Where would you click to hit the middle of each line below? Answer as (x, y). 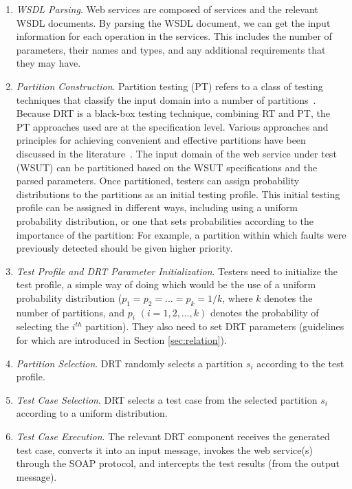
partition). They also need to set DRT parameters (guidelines (215, 326)
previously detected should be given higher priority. (124, 248)
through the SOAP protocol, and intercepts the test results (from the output (178, 463)
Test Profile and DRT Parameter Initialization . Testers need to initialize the (177, 271)
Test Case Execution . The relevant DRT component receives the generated (173, 436)
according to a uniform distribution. (92, 413)
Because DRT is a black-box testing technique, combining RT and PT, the (173, 113)
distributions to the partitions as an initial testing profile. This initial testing (178, 194)
